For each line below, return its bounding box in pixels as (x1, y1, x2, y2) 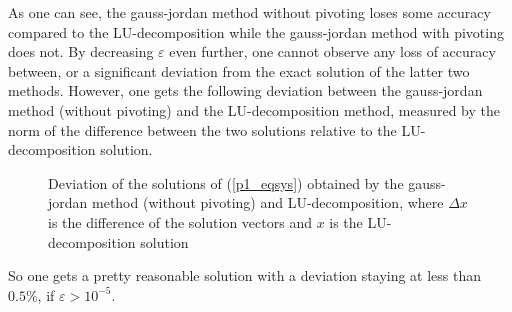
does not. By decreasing (8, 41, 154, 62)
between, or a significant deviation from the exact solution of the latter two (8, 60, 470, 81)
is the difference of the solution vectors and (48, 211, 312, 232)
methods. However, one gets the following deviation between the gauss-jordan (8, 80, 483, 101)
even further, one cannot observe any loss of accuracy (169, 41, 496, 62)
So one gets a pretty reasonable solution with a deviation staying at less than (8, 265, 482, 286)
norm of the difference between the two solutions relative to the (8, 119, 397, 140)
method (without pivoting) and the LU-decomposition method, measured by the (8, 99, 500, 120)
